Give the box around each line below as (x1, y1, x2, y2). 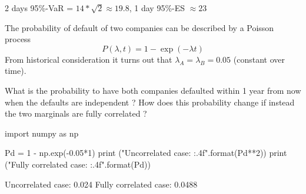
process (5, 33, 31, 45)
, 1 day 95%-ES (129, 2, 185, 13)
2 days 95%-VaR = (5, 2, 74, 13)
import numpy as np (5, 127, 79, 139)
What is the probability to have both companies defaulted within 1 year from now (5, 84, 301, 96)
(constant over (233, 53, 285, 65)
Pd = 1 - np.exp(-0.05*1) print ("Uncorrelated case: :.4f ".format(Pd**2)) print (5, 147, 287, 159)
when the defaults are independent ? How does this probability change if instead (5, 96, 295, 108)
